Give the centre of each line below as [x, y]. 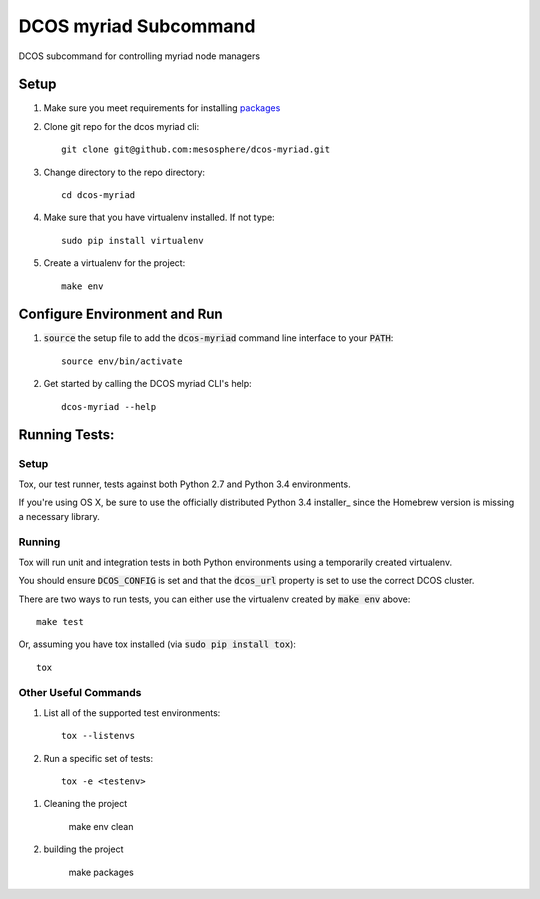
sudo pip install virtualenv [132, 240]
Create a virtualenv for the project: [114, 263]
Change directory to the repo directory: [124, 172]
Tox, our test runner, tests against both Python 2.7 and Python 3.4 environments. [184, 484]
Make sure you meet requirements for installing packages [162, 108]
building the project [83, 849]
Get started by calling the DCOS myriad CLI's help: [147, 384]
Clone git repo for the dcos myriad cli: [121, 126]
